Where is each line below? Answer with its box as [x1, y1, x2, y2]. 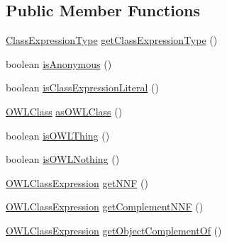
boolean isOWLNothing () [6, 152, 120, 166]
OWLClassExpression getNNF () [6, 175, 148, 190]
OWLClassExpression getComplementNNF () [6, 199, 204, 214]
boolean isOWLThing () [6, 128, 110, 142]
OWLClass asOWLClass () [6, 103, 123, 118]
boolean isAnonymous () [6, 56, 112, 71]
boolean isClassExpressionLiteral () [6, 80, 159, 95]
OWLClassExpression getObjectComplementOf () [6, 222, 222, 237]
